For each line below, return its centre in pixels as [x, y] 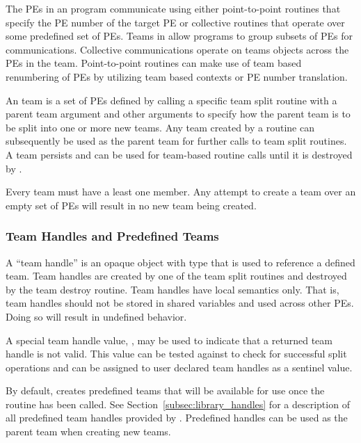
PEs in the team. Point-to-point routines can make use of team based [154, 63]
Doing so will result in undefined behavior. [96, 316]
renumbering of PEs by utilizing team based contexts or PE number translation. [177, 76]
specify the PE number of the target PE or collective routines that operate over [175, 22]
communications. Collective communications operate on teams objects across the [177, 49]
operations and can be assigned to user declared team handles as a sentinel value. [179, 367]
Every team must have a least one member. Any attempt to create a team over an [181, 192]
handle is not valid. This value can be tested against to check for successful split [176, 354]
